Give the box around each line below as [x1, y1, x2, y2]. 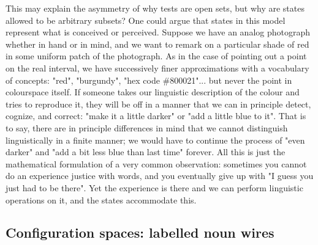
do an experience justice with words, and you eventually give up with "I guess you [6, 169, 314, 182]
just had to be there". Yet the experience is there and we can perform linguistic [6, 181, 303, 194]
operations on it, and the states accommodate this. [6, 193, 197, 206]
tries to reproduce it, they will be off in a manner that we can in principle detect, [6, 97, 311, 110]
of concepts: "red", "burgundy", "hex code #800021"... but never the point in [6, 73, 292, 86]
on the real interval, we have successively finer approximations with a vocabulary [6, 61, 309, 74]
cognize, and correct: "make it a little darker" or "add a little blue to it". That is [6, 109, 306, 122]
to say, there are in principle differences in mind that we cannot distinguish [6, 121, 288, 134]
